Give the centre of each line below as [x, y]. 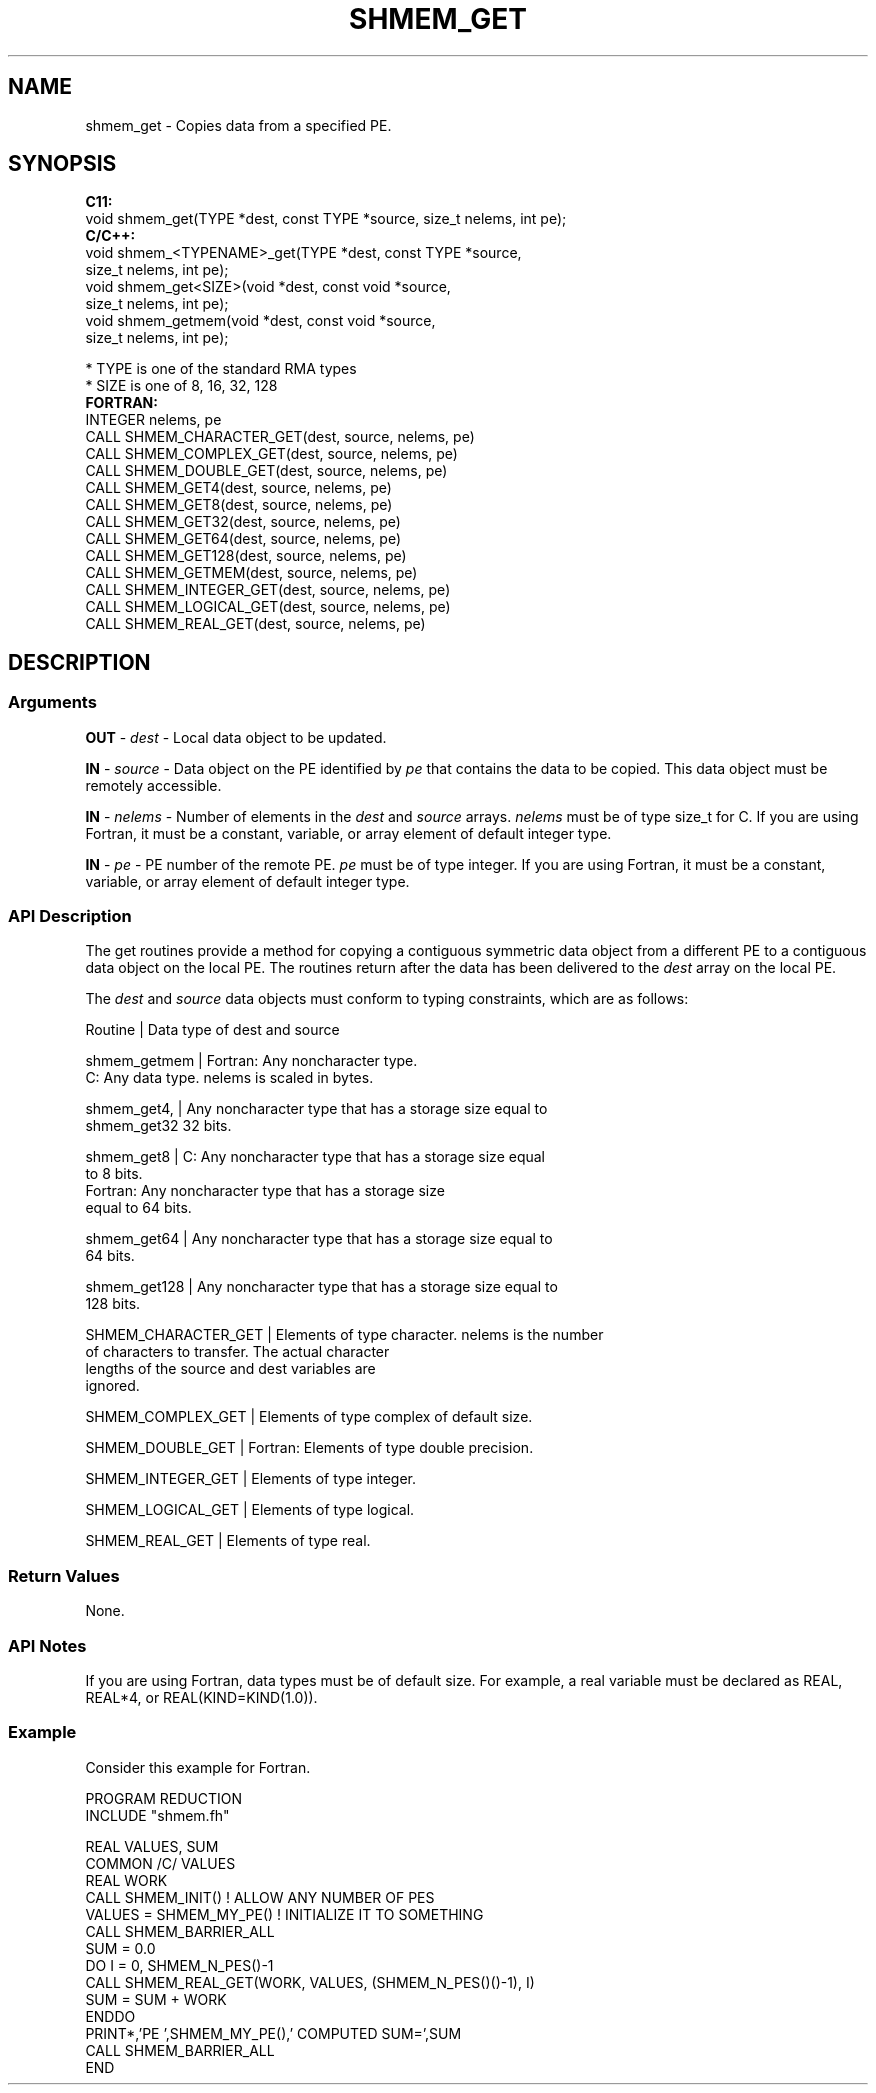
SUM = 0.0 [120, 1948]
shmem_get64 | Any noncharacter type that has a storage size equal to [319, 1239]
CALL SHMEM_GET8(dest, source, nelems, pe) [239, 505]
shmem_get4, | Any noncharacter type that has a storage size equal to [316, 1109]
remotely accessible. [153, 785]
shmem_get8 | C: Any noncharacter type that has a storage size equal [315, 1157]
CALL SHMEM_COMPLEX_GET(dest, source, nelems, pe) [271, 454]
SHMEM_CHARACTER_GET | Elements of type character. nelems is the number [344, 1335]
